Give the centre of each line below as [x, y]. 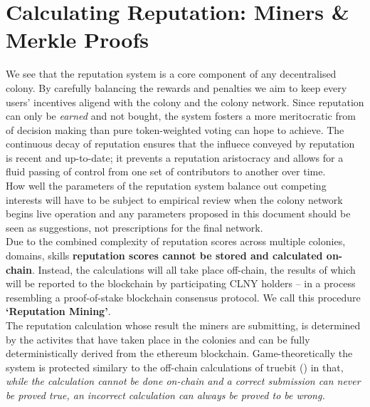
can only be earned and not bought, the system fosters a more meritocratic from [181, 116]
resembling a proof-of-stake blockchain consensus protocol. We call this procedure [183, 297]
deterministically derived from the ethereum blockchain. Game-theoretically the [179, 353]
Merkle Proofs [77, 40]
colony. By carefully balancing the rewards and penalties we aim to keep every [176, 87]
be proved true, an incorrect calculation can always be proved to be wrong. [165, 395]
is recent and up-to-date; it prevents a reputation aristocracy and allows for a [175, 157]
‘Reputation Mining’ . [58, 311]
